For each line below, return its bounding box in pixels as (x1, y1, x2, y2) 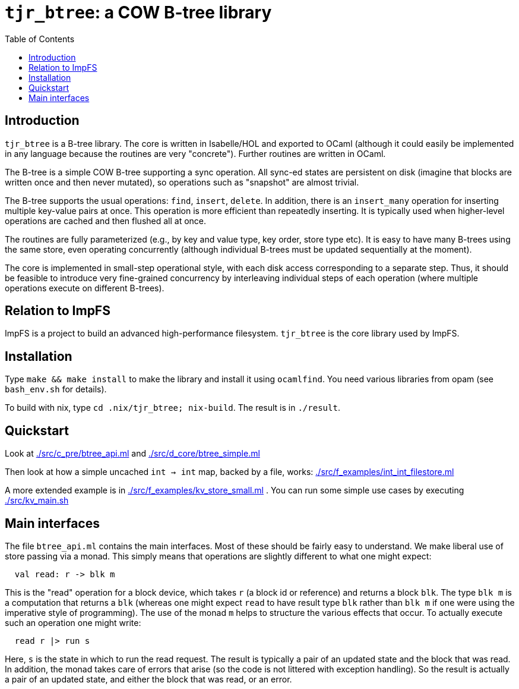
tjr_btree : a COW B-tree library (5, 2, 272, 23)
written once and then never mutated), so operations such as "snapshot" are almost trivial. (5, 177, 359, 187)
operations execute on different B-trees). (5, 282, 164, 293)
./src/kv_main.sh (5, 495, 69, 506)
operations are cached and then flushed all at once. (5, 215, 207, 226)
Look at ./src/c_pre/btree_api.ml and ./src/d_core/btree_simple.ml (5, 448, 260, 459)
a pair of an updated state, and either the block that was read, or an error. (5, 674, 292, 684)
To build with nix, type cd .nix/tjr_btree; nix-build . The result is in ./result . (5, 402, 340, 413)
